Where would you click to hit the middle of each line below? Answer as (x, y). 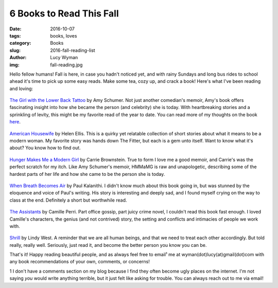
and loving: (21, 88)
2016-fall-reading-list (73, 50)
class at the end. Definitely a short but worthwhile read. (68, 200)
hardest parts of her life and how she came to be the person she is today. (87, 174)
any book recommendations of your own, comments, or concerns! (80, 262)
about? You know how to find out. (45, 148)
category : (20, 43)
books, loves (64, 35)
